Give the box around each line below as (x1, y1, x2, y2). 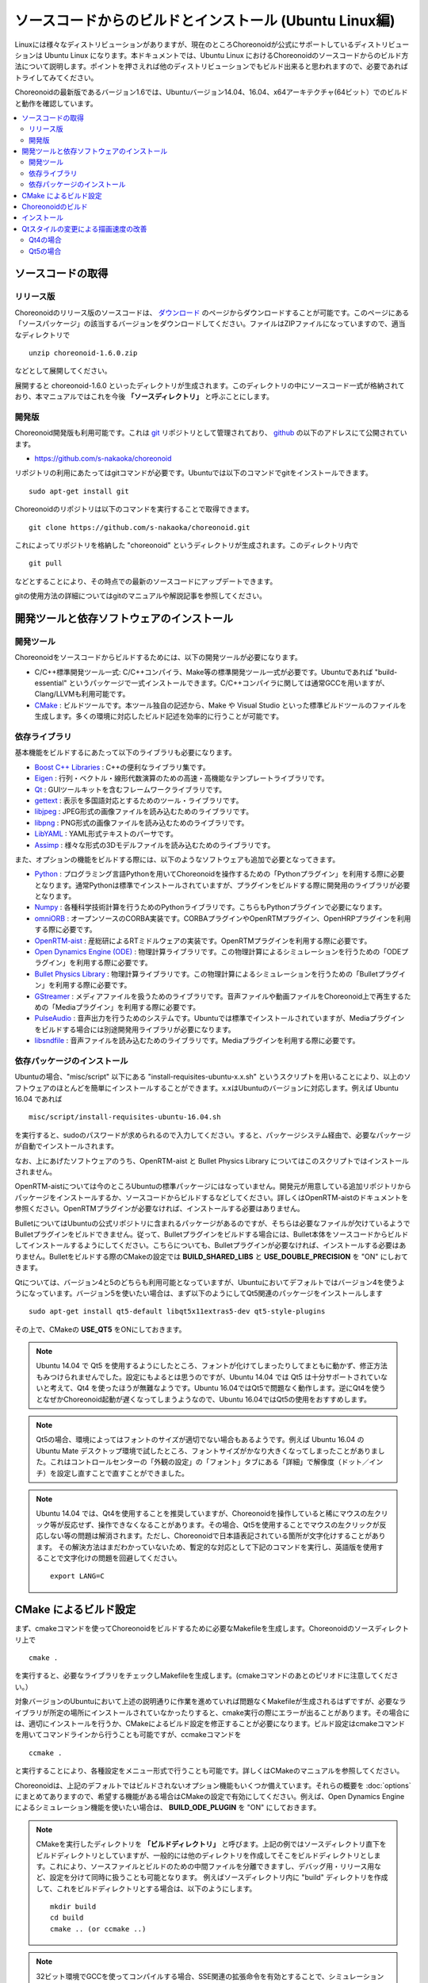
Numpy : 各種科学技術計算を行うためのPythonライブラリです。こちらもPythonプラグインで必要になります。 (34, 903, 387, 912)
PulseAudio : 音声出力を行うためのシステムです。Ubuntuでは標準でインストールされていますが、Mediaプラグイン (34, 1014, 405, 1023)
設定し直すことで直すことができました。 (56, 1468, 189, 1478)
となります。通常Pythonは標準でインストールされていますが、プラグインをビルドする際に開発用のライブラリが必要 (34, 880, 411, 890)
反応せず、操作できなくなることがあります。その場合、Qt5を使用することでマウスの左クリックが (63, 1520, 380, 1529)
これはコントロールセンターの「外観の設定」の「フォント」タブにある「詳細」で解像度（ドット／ (49, 1457, 369, 1467)
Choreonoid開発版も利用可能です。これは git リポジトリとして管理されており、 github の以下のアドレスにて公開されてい (14, 428, 407, 438)
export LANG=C (50, 1571, 105, 1581)
